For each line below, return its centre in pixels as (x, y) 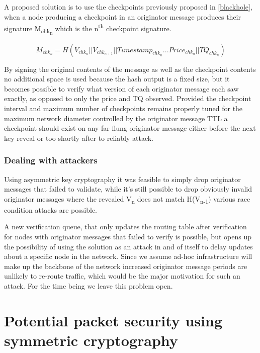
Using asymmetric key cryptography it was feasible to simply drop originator (122, 179)
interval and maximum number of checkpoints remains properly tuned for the (123, 108)
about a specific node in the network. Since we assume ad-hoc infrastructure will (128, 256)
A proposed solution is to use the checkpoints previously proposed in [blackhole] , (128, 7)
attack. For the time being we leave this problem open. (89, 286)
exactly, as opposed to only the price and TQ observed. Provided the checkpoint (128, 98)
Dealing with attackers (51, 160)
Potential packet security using (113, 320)
